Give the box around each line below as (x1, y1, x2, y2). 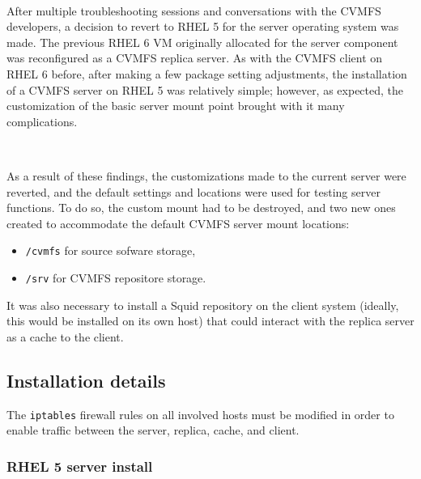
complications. (6, 112, 78, 129)
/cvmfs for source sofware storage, (25, 242, 196, 259)
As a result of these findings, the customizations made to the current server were (6, 167, 406, 184)
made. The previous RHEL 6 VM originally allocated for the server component (6, 33, 398, 50)
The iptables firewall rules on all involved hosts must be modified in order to (6, 405, 394, 422)
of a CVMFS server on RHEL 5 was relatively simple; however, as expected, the (6, 81, 404, 98)
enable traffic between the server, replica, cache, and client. (6, 422, 300, 439)
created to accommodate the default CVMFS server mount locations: (6, 214, 350, 231)
